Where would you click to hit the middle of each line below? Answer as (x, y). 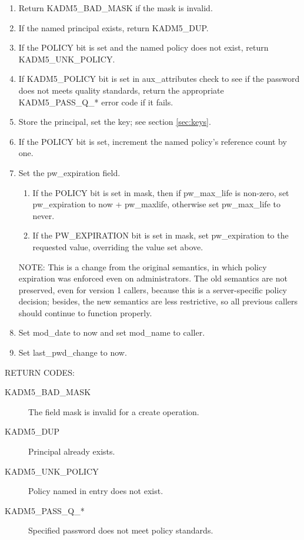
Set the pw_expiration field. (69, 172)
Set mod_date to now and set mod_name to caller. (112, 332)
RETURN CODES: (40, 372)
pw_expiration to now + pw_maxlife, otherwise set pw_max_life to (156, 204)
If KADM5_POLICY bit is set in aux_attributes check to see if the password (159, 79)
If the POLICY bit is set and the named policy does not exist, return (143, 47)
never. (44, 215)
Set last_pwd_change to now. (73, 352)
